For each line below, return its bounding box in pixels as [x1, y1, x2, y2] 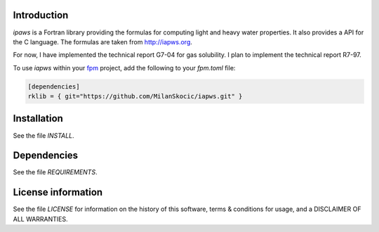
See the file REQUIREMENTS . [13, 168, 98, 176]
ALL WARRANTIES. [13, 214, 68, 223]
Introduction [13, 9, 69, 21]
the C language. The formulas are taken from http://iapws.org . [13, 37, 193, 46]
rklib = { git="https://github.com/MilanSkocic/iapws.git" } [27, 92, 243, 101]
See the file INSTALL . [13, 131, 74, 140]
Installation [13, 112, 63, 124]
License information [13, 186, 103, 198]
